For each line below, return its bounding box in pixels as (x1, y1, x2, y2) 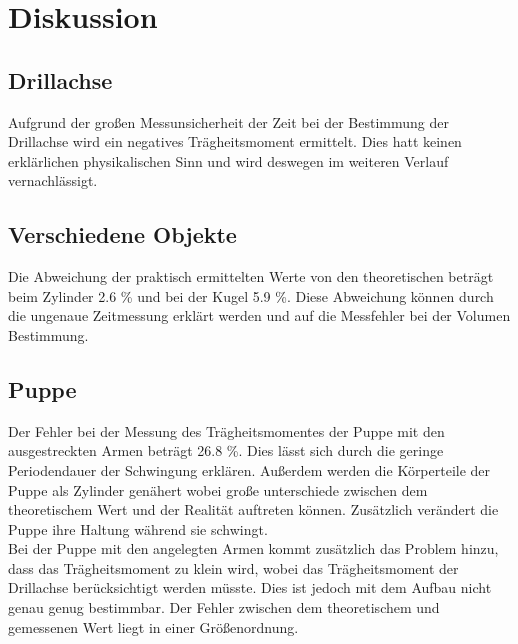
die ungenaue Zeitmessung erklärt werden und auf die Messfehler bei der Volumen (8, 305, 511, 326)
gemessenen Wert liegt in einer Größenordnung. (8, 616, 299, 637)
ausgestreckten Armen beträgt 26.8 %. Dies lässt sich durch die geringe (8, 440, 444, 461)
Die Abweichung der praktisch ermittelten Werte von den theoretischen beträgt (8, 266, 494, 287)
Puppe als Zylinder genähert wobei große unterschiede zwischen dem (8, 479, 428, 500)
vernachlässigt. (8, 170, 98, 191)
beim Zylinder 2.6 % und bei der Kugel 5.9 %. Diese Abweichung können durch (8, 285, 494, 306)
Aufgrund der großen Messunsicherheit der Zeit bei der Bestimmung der (8, 111, 449, 132)
